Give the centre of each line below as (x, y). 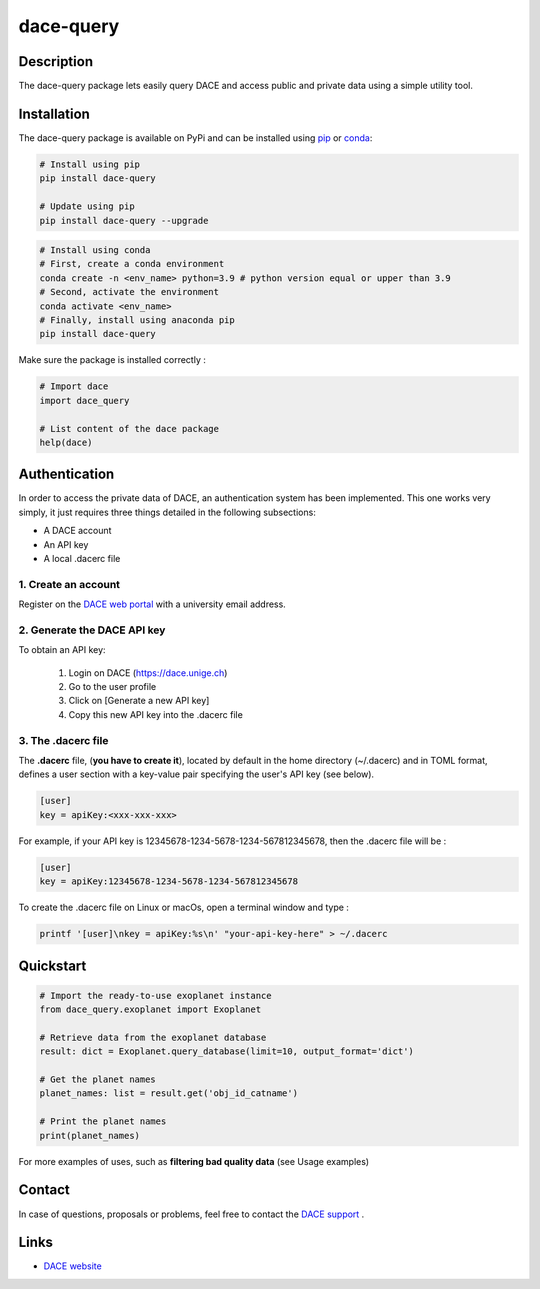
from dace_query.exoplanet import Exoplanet (150, 1009)
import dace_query (84, 400)
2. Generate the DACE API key (92, 630)
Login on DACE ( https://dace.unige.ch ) (148, 672)
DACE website (72, 1266)
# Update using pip (87, 206)
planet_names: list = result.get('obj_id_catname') (169, 1093)
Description (56, 61)
